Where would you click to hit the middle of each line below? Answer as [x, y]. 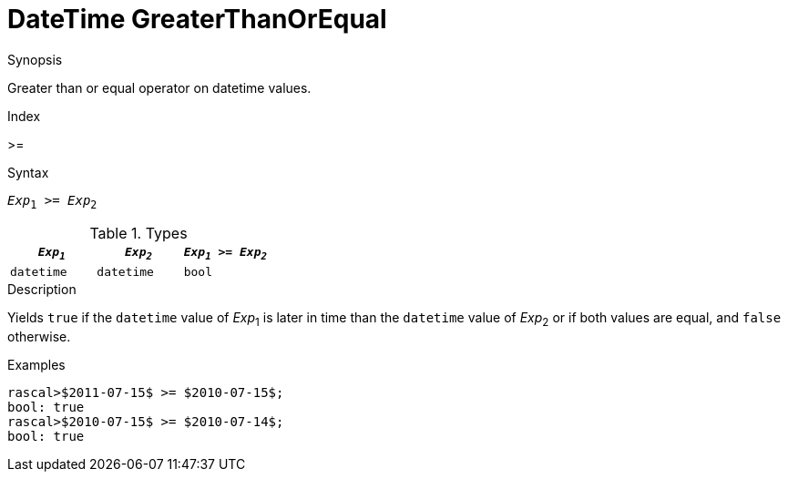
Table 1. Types [138, 233]
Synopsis [35, 59]
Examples [36, 364]
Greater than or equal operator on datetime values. [159, 87]
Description [42, 290]
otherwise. [39, 336]
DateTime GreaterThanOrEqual [197, 19]
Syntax [28, 172]
